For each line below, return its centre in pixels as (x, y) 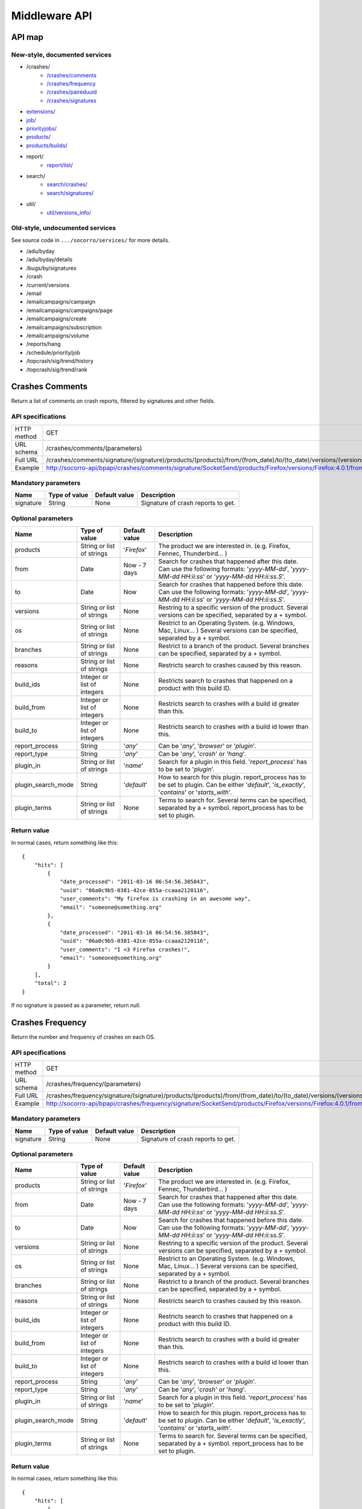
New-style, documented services (61, 54)
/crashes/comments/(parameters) (94, 448)
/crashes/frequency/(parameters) (94, 1083)
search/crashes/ (67, 185)
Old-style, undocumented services (64, 228)
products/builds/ (47, 145)
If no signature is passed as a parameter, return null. (76, 1005)
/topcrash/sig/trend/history (60, 361)
